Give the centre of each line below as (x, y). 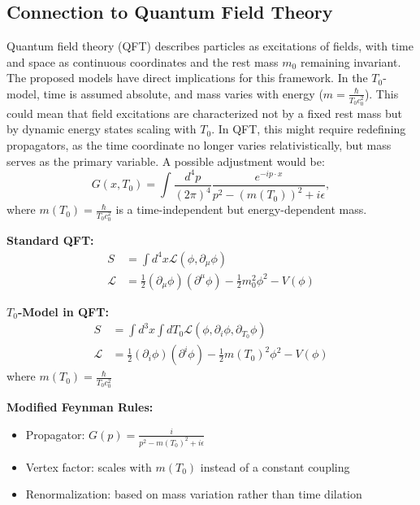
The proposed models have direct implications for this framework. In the (187, 78)
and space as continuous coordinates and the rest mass (143, 61)
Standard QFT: (50, 240)
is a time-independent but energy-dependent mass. (241, 209)
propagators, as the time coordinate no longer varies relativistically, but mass (199, 145)
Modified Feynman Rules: (80, 407)
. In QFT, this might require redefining (309, 129)
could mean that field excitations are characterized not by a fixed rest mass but (204, 113)
